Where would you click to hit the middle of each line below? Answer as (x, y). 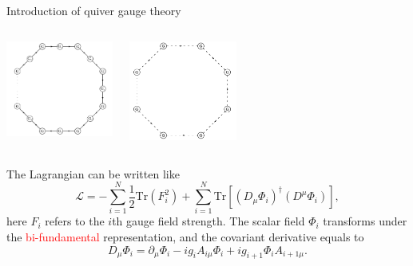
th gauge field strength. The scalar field (208, 221)
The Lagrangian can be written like (93, 173)
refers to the (75, 221)
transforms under (365, 221)
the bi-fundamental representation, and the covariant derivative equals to (185, 236)
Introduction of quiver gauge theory (94, 10)
